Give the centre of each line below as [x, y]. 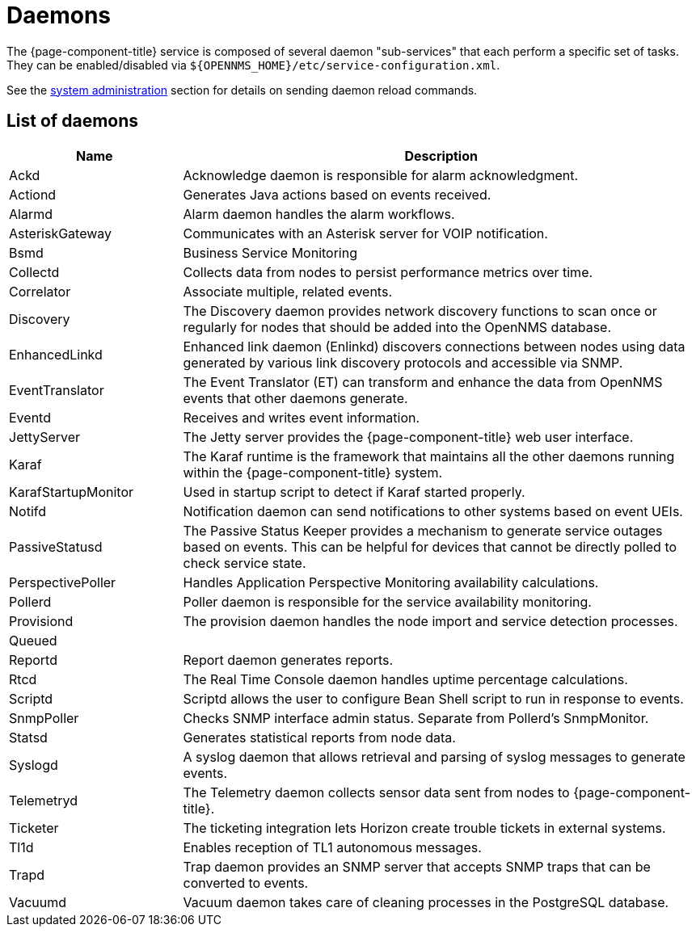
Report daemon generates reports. [288, 660]
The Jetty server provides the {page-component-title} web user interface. [408, 437]
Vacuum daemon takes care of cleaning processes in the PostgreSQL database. [426, 902]
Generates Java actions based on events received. [337, 194]
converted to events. [246, 883]
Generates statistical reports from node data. [319, 737]
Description [441, 155]
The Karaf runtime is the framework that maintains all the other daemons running [429, 456]
